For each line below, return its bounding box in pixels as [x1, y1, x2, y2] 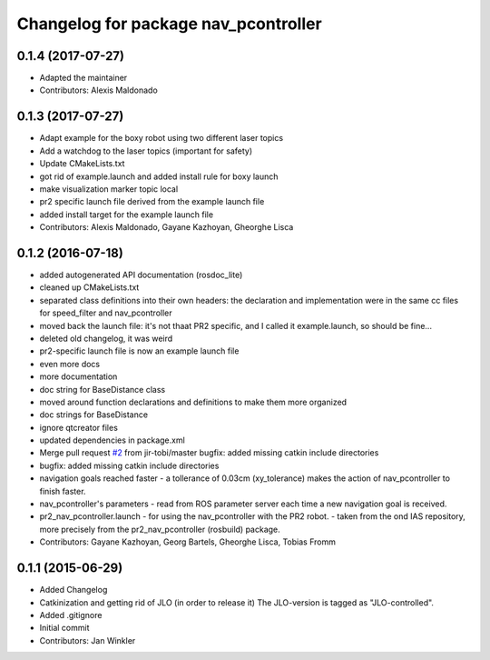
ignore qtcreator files [39, 422, 118, 433]
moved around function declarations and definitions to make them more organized [39, 396, 348, 407]
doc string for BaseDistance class [39, 384, 166, 395]
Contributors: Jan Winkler [39, 635, 136, 645]
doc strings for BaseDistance [39, 409, 149, 420]
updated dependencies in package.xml [39, 435, 185, 445]
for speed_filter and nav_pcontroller [39, 307, 172, 318]
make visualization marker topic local [39, 183, 179, 195]
